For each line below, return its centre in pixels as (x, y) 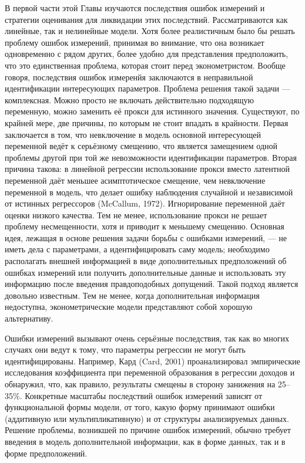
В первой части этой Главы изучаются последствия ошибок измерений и (135, 8)
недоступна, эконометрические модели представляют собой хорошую (129, 307)
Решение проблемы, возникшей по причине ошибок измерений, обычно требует (148, 430)
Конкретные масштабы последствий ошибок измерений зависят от (144, 395)
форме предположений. (46, 453)
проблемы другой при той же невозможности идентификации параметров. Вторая (151, 157)
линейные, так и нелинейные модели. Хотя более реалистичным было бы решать (150, 31)
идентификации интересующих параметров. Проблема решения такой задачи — (148, 88)
